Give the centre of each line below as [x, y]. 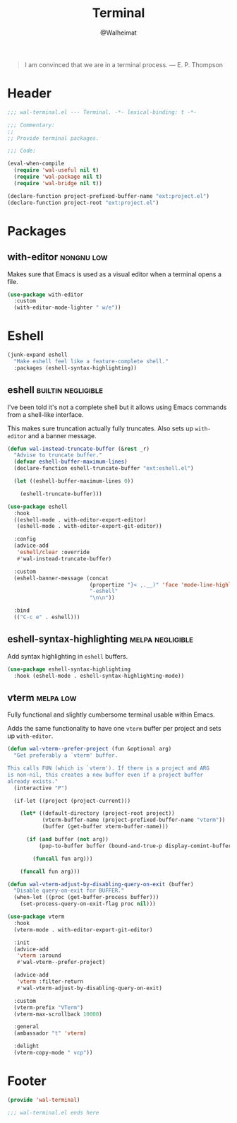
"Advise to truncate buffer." [58, 455]
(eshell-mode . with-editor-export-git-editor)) [89, 527]
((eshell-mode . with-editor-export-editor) [80, 520]
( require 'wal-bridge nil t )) [58, 183]
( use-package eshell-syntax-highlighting [69, 669]
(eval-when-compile [36, 164]
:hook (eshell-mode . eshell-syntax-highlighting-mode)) [99, 676]
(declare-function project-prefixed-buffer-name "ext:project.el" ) [109, 196]
